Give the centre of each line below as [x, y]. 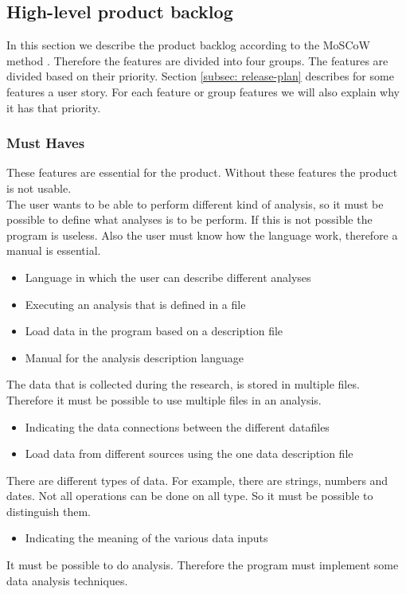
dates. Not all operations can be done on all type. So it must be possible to [190, 496]
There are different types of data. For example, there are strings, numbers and [197, 480]
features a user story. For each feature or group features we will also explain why [203, 91]
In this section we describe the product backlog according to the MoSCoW [188, 45]
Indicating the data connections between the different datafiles [177, 426]
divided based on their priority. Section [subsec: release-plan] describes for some [200, 76]
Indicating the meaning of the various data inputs [146, 538]
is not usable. [39, 188]
